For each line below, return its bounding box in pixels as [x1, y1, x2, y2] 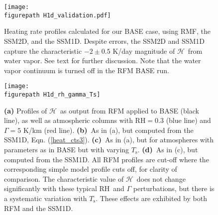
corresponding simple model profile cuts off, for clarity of [4, 164, 177, 174]
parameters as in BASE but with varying [4, 144, 129, 154]
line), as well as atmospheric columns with [4, 115, 133, 125]
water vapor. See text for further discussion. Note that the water [4, 55, 201, 66]
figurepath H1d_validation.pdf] [4, 11, 111, 19]
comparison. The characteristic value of [4, 173, 124, 184]
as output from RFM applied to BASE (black [60, 105, 199, 115]
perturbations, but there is [133, 183, 215, 194]
